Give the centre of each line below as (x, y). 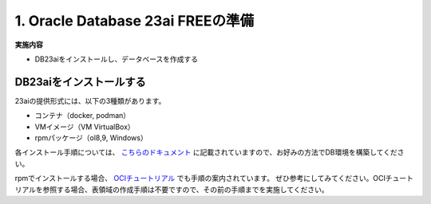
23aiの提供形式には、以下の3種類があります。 (90, 100)
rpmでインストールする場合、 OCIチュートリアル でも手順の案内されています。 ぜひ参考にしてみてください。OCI (200, 178)
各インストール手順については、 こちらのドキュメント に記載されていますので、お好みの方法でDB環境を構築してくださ (210, 152)
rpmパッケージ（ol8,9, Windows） (91, 138)
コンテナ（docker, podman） (83, 116)
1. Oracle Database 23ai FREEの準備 (134, 21)
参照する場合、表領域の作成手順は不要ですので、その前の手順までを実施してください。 (186, 189)
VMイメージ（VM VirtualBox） (85, 127)
